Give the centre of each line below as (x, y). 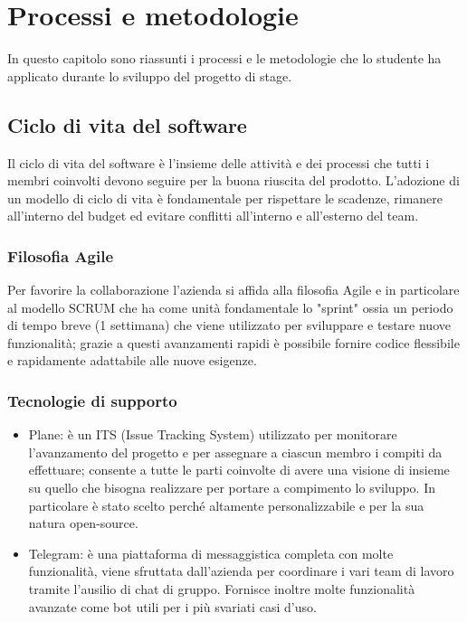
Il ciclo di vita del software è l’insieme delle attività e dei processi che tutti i (219, 162)
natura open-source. (83, 523)
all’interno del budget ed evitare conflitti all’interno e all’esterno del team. (213, 216)
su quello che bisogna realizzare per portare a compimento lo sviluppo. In (232, 488)
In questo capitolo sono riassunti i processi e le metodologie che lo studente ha (224, 58)
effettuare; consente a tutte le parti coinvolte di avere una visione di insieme (239, 470)
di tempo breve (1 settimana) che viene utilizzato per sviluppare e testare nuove (229, 325)
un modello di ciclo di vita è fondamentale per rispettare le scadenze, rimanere (225, 198)
